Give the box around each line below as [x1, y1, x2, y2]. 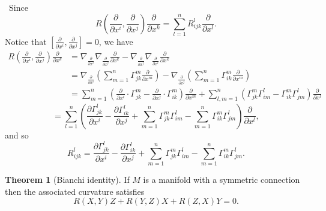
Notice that [5, 35, 47, 47]
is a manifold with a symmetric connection [143, 173, 300, 186]
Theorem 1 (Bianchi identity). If [5, 173, 130, 186]
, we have [98, 35, 133, 47]
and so [5, 128, 29, 141]
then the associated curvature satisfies [5, 185, 145, 197]
